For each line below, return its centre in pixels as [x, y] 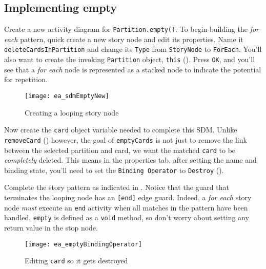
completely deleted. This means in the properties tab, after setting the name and [130, 160]
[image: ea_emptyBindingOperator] [84, 244]
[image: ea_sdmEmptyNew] [67, 96]
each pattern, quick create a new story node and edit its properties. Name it [124, 39]
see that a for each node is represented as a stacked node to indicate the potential [133, 69]
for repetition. [26, 79]
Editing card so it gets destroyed [76, 261]
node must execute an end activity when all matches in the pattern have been [126, 207]
